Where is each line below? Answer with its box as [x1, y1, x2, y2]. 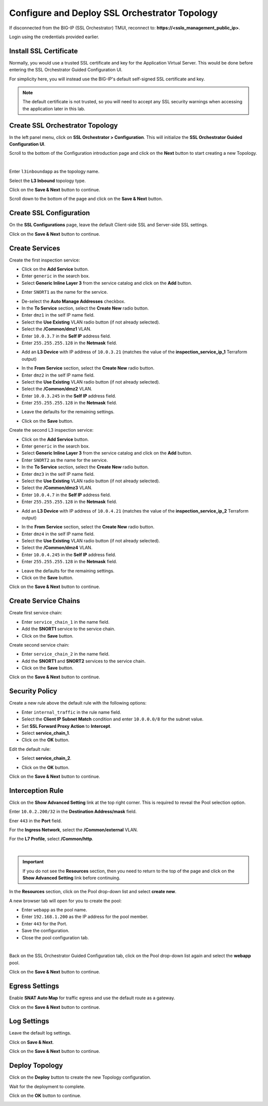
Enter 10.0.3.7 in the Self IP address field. [21, 333, 111, 339]
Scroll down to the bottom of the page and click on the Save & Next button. [9, 196, 163, 202]
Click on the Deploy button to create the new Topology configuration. [9, 1074, 151, 1080]
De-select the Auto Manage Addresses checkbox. [21, 298, 126, 304]
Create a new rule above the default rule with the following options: [9, 700, 146, 706]
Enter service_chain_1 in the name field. [21, 619, 110, 625]
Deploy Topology [9, 1061, 63, 1070]
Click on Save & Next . [9, 1039, 54, 1045]
